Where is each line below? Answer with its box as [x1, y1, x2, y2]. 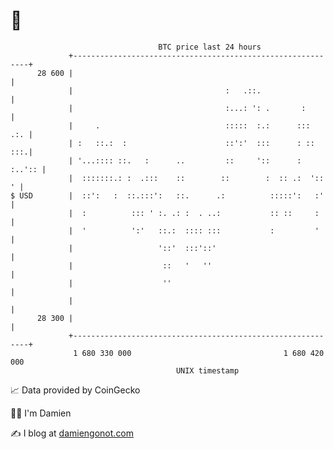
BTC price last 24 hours [158, 42, 262, 52]
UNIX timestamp [175, 365, 240, 376]
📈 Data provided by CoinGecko [10, 384, 141, 396]
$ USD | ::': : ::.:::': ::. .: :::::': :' [10, 190, 325, 201]
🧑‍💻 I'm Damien [10, 407, 72, 419]
